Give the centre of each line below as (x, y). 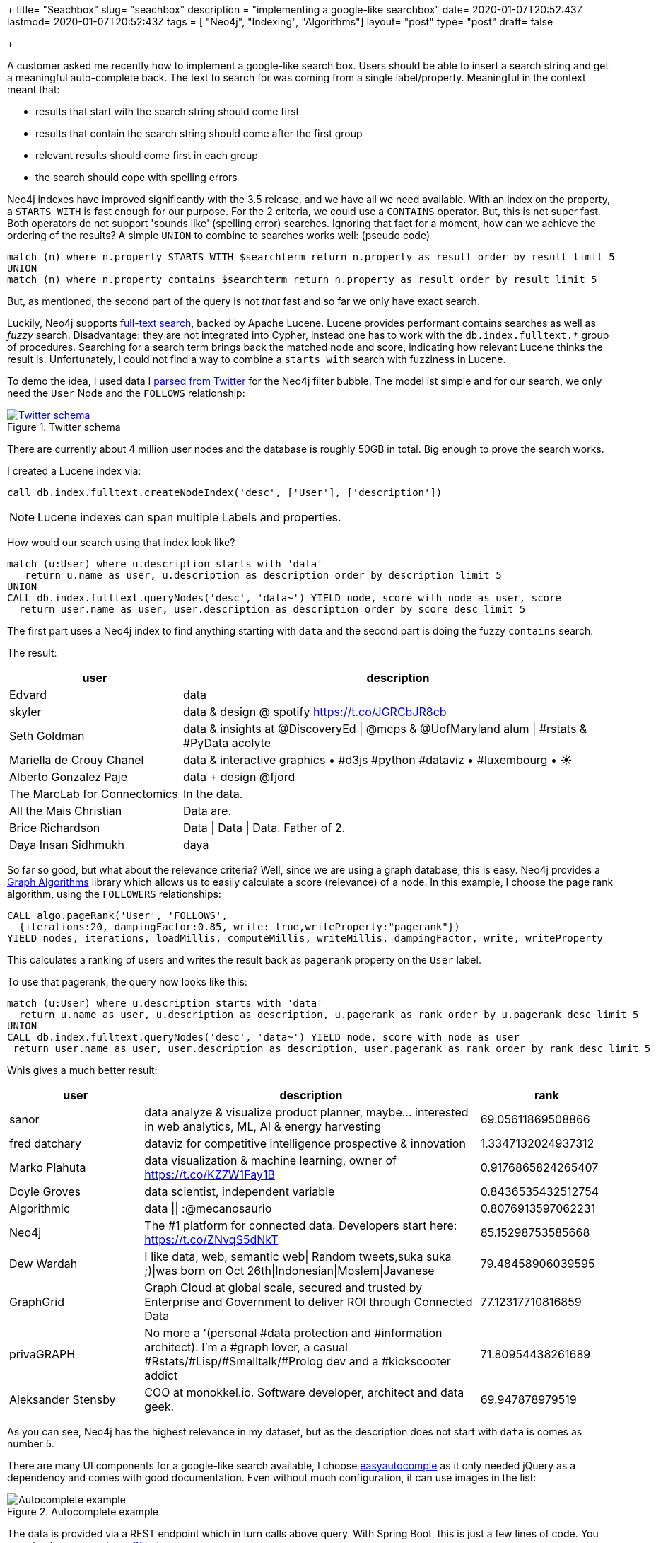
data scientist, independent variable (240, 1191)
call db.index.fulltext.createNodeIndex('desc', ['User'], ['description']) (225, 492)
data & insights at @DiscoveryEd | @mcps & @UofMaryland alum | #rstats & (385, 729)
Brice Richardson (55, 828)
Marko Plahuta (48, 1167)
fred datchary (46, 1143)
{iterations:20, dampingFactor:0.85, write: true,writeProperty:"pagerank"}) (239, 927)
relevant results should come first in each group (147, 155)
